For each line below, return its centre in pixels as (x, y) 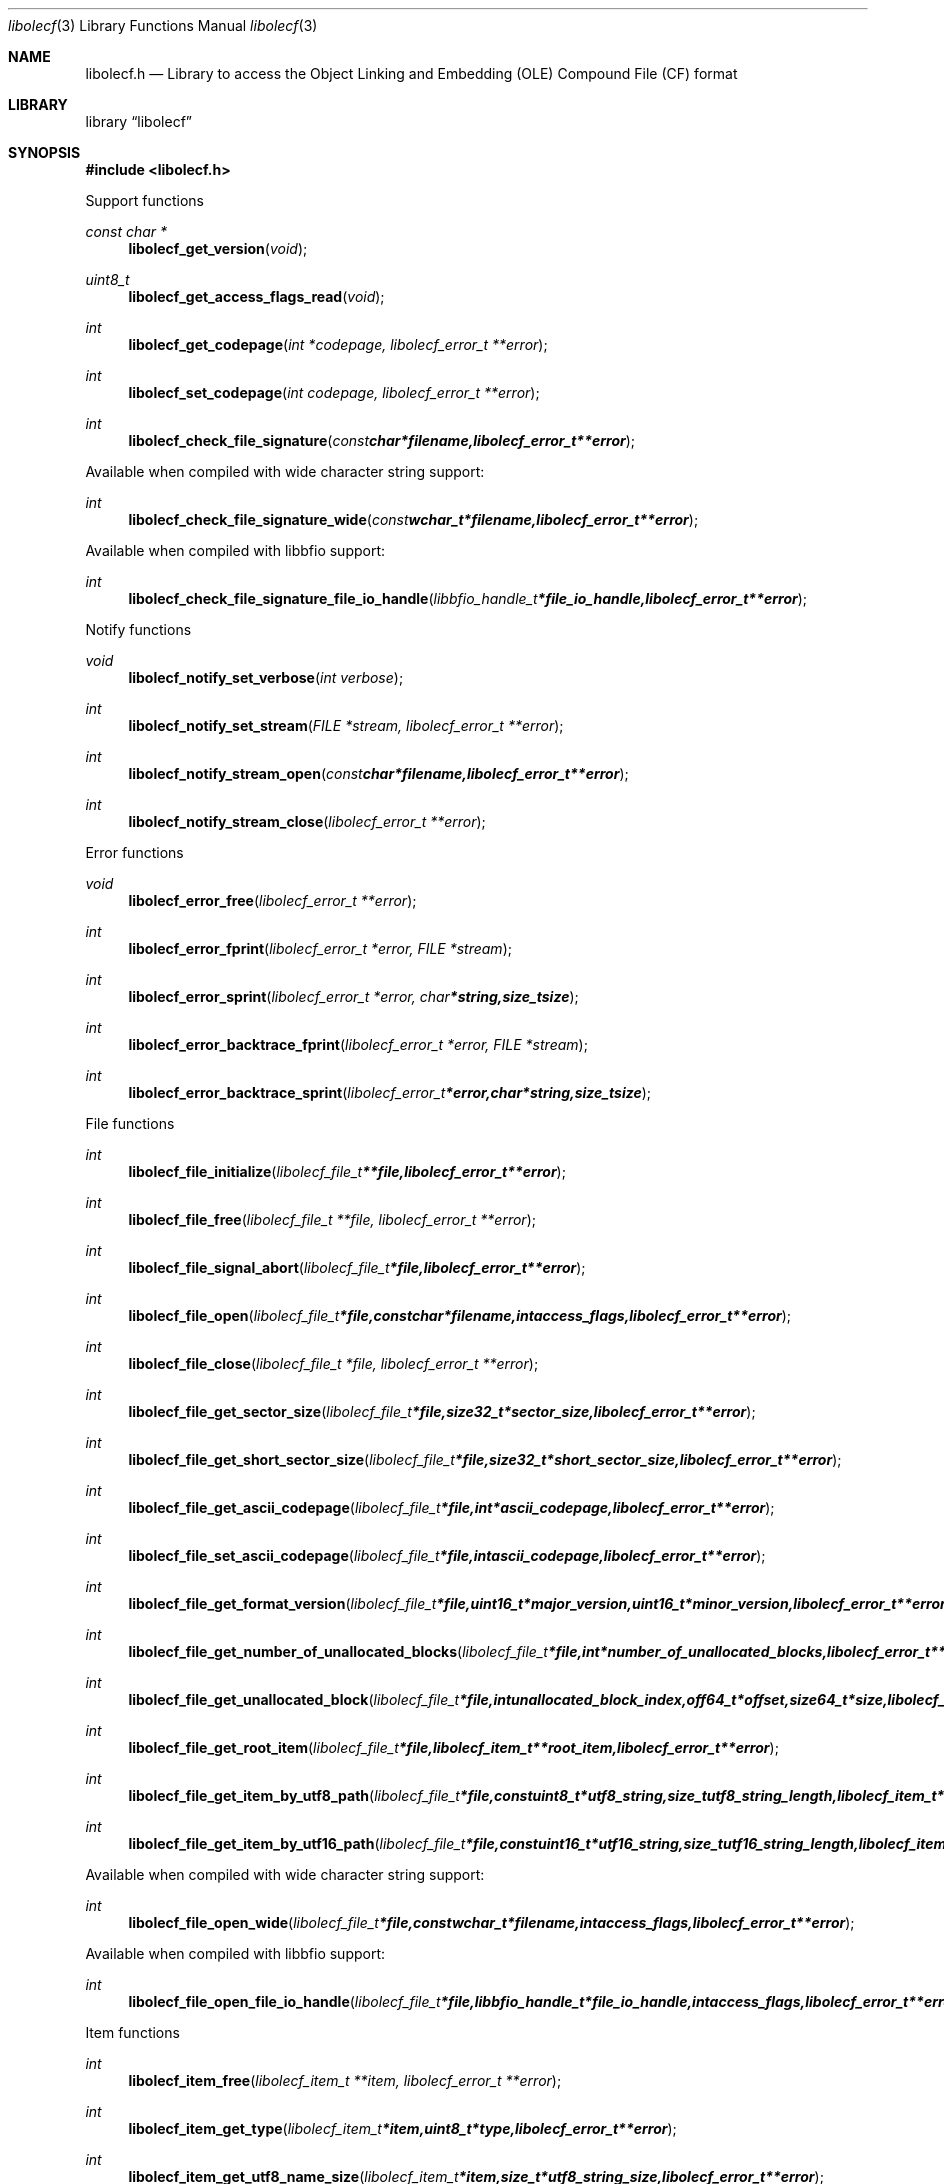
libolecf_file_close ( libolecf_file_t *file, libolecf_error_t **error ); (333, 1363)
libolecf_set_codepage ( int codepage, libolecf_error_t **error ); (334, 392)
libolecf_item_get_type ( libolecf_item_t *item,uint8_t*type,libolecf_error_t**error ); (402, 2128)
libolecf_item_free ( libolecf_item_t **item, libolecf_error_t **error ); (345, 2080)
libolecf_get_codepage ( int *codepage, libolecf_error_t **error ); (338, 344)
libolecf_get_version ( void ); (218, 248)
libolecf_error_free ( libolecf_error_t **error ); (272, 900)
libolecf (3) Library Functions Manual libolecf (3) (163, 25)
